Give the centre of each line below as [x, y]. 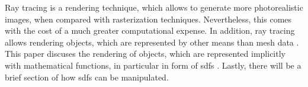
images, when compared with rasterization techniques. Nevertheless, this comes [148, 19]
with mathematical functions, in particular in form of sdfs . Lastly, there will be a [153, 65]
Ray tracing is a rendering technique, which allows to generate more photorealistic [154, 7]
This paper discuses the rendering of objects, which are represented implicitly [145, 54]
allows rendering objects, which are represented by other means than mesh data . [152, 42]
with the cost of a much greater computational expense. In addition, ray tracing [150, 30]
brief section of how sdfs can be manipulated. [87, 77]
